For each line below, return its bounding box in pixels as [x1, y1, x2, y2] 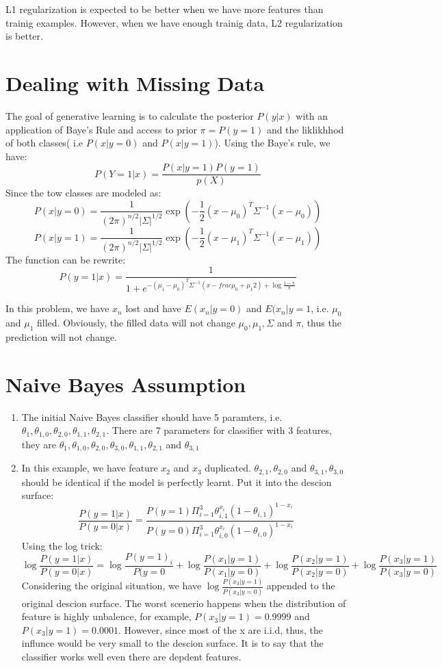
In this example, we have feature [21, 461, 158, 475]
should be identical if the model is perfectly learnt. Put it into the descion [21, 474, 332, 489]
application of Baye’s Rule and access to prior [5, 122, 197, 136]
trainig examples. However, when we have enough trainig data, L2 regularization [5, 15, 343, 29]
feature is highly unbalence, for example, [21, 609, 192, 624]
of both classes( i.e [5, 136, 83, 150]
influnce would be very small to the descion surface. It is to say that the [21, 636, 324, 650]
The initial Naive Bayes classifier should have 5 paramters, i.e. [21, 409, 283, 424]
